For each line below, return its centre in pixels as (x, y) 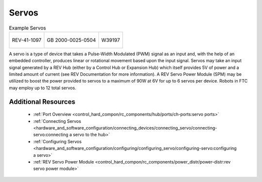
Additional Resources (42, 102)
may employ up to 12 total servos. (42, 88)
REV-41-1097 (27, 40)
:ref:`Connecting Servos (57, 121)
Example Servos (27, 28)
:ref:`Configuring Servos (57, 141)
